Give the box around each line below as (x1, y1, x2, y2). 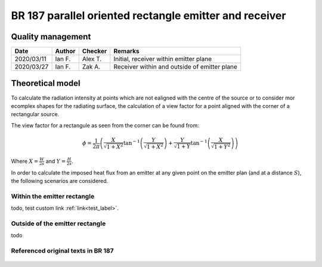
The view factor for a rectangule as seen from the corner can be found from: (11, 122, 199, 129)
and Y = (45, 157, 66, 164)
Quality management (11, 32, 91, 42)
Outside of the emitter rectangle (11, 219, 106, 228)
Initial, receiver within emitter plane (113, 55, 212, 63)
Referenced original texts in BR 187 (11, 247, 114, 255)
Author (55, 47, 76, 55)
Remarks (113, 47, 140, 55)
